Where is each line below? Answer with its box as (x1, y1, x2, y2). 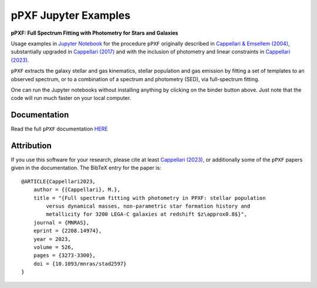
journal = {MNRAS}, (33, 219, 90, 226)
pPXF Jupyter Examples (11, 9, 131, 22)
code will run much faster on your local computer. (11, 95, 131, 102)
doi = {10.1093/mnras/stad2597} (33, 260, 127, 267)
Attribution (11, 141, 52, 150)
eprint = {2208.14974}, (33, 227, 102, 235)
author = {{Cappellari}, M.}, (33, 186, 120, 193)
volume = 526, (33, 244, 75, 250)
